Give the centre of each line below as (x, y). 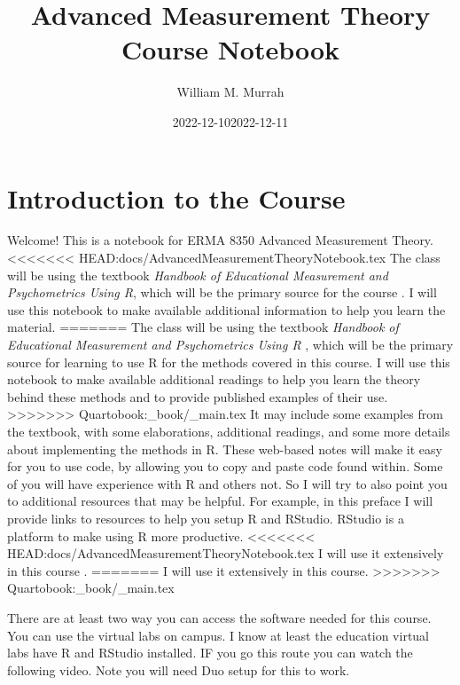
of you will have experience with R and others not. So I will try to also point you (227, 483)
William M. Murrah (230, 92)
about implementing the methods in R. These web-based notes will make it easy (225, 449)
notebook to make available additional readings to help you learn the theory (214, 379)
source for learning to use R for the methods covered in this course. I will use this (229, 362)
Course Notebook (230, 49)
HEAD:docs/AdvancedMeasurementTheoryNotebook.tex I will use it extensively (226, 553)
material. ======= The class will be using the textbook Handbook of (203, 327)
